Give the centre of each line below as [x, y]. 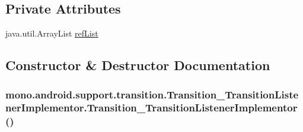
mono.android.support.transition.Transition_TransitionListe [152, 94]
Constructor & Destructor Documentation [138, 65]
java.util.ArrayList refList [52, 33]
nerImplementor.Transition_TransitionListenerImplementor [151, 108]
